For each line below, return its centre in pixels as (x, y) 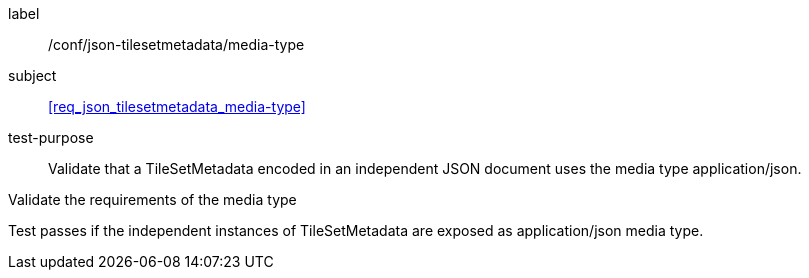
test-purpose (51, 137)
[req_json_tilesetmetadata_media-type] (177, 106)
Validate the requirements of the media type (152, 199)
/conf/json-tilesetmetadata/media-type (176, 44)
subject (32, 75)
